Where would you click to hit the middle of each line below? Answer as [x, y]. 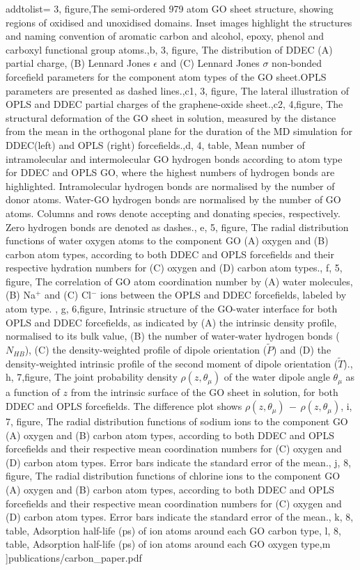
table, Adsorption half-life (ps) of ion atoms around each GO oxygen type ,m [168, 544]
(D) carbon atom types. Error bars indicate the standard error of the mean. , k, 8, [180, 517]
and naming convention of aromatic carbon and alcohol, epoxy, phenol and [165, 36]
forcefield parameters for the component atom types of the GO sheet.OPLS [166, 76]
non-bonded [297, 63]
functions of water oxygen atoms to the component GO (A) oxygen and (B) [167, 240]
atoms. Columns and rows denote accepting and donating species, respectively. [173, 213]
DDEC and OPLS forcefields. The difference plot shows [124, 406]
